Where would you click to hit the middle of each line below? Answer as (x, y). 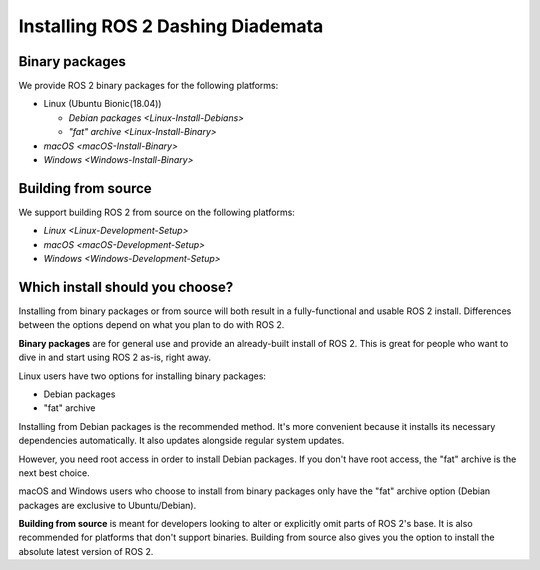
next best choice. (54, 472)
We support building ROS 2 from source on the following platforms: (156, 212)
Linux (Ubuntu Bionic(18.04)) (102, 104)
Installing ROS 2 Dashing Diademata (171, 26)
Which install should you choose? (126, 286)
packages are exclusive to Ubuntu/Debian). (107, 505)
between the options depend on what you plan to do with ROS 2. (151, 325)
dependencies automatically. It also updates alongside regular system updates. (181, 441)
